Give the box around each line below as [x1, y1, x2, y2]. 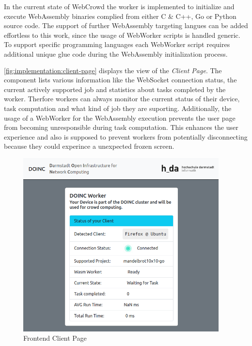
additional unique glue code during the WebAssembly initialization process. [4, 48, 228, 59]
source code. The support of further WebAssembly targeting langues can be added [4, 20, 248, 31]
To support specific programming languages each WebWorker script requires [4, 39, 230, 49]
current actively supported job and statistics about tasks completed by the [4, 84, 226, 94]
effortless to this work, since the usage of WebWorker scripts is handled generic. [4, 30, 240, 40]
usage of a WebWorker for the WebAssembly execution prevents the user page [4, 112, 236, 123]
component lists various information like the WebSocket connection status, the [4, 75, 237, 85]
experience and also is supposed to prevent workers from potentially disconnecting [4, 131, 248, 142]
